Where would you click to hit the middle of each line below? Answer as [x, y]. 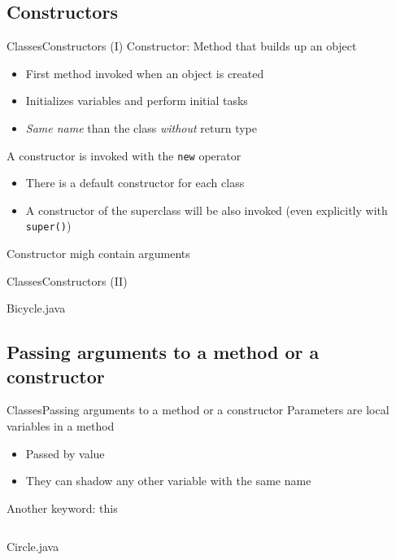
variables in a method [61, 426]
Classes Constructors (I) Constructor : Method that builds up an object [182, 46]
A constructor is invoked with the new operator [124, 155]
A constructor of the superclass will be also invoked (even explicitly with [207, 210]
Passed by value [65, 453]
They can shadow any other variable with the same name [168, 481]
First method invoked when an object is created [145, 73]
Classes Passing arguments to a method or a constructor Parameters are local [198, 410]
